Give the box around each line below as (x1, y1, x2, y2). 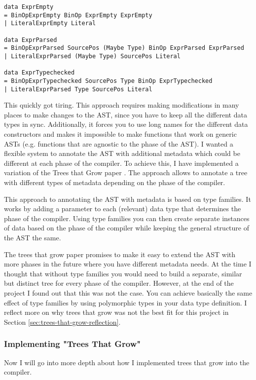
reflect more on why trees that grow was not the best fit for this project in (4, 307, 229, 317)
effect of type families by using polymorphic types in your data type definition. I (4, 297, 247, 307)
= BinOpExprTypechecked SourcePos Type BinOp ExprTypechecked (4, 77, 213, 84)
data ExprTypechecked (4, 69, 75, 76)
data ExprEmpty (4, 3, 54, 10)
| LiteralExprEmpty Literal (4, 20, 96, 27)
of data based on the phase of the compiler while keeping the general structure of (4, 223, 249, 233)
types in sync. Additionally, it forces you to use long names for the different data (4, 119, 248, 129)
